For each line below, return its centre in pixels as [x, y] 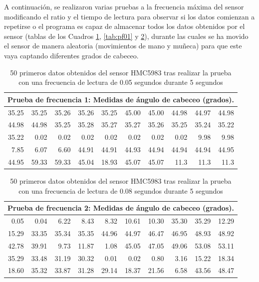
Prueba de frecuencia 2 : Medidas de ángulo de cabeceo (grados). [121, 208]
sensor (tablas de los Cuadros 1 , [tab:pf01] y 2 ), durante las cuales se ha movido [126, 36]
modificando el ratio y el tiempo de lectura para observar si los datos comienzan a [129, 16]
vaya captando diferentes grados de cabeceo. [71, 55]
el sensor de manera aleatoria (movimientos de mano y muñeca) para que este [123, 46]
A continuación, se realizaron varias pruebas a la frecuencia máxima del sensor [124, 6]
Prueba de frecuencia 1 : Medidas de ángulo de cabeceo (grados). [121, 99]
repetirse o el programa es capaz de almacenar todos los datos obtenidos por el [125, 26]
